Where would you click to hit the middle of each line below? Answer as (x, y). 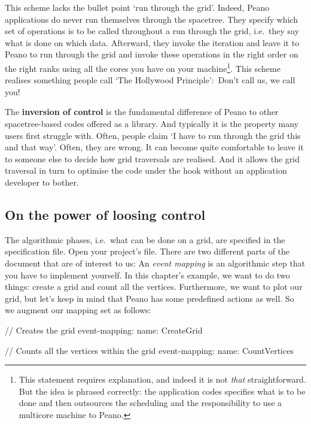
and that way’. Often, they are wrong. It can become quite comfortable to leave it (154, 147)
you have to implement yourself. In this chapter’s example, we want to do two (147, 275)
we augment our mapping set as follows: (78, 310)
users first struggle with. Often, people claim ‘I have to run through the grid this (153, 135)
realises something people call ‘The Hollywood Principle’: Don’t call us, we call (150, 80)
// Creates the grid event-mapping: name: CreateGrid (104, 330)
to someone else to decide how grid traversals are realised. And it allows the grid (152, 158)
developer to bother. (42, 182)
